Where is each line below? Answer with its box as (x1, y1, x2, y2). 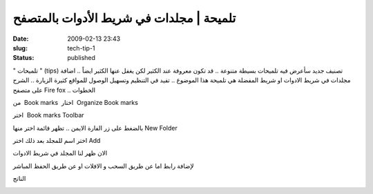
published (67, 54, 96, 62)
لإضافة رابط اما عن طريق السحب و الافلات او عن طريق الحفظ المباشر (12, 162, 194, 170)
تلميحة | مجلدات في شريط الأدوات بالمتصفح (12, 10, 236, 26)
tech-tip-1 (67, 43, 95, 52)
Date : (12, 35, 29, 43)
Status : (12, 54, 35, 62)
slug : (12, 43, 28, 52)
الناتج (12, 175, 26, 183)
